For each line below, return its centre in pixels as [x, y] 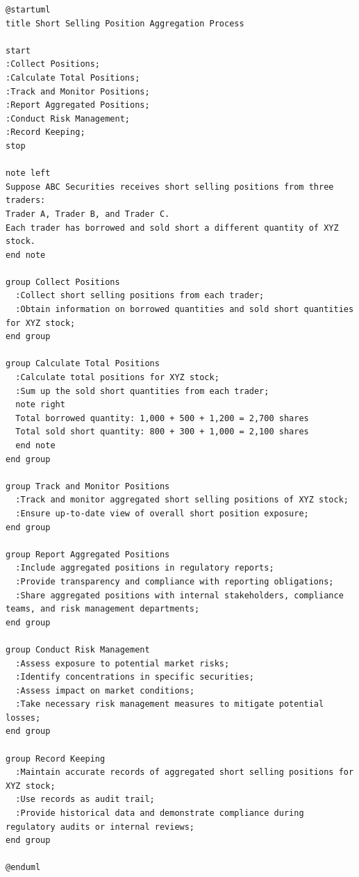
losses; [23, 718]
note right [40, 405]
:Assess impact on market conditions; [105, 690]
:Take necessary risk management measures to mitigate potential [170, 704]
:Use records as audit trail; [85, 800]
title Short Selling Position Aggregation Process [125, 23]
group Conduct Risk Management [78, 649]
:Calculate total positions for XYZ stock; [117, 378]
